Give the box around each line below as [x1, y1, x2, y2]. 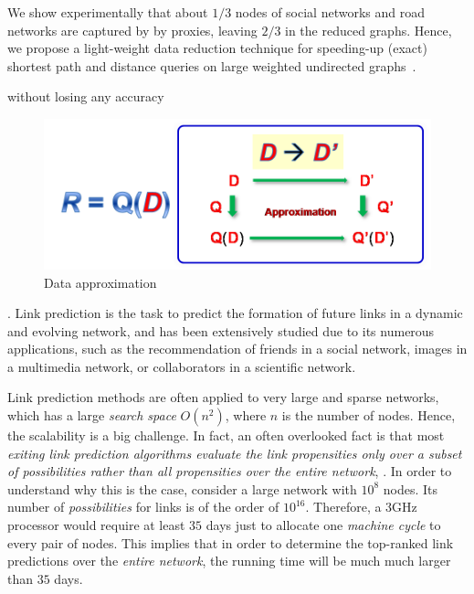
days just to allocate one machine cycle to [205, 515, 441, 535]
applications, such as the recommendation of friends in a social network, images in [7, 339, 468, 358]
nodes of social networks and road [235, 3, 426, 21]
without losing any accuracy [7, 87, 164, 106]
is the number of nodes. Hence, [281, 406, 456, 425]
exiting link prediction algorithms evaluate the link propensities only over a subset [7, 443, 462, 462]
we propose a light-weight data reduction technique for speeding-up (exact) [7, 38, 427, 58]
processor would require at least [7, 515, 185, 535]
